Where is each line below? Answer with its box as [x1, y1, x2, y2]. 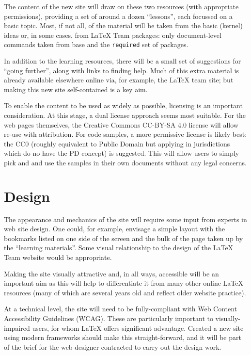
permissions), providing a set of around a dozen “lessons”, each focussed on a [4, 11, 233, 21]
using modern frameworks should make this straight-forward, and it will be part [4, 332, 241, 342]
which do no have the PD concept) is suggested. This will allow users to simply [4, 148, 239, 158]
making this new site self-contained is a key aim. [4, 84, 148, 94]
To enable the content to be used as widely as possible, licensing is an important [4, 100, 243, 111]
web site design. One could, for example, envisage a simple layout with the [4, 224, 225, 234]
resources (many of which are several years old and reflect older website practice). [4, 287, 246, 297]
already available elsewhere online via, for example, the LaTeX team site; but [4, 75, 234, 85]
